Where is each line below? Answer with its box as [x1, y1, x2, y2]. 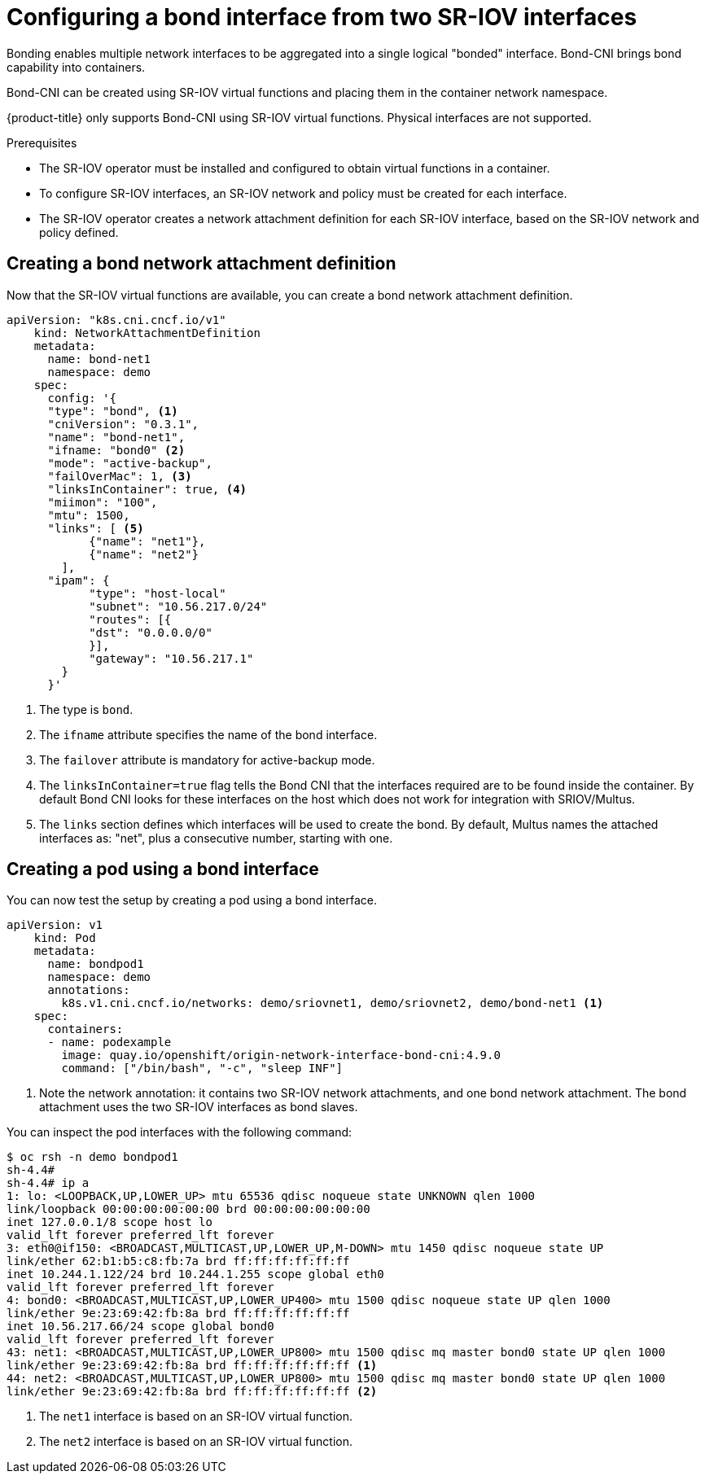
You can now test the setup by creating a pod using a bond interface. [7, 893, 377, 908]
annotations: [47, 983, 130, 997]
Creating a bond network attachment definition [7, 253, 396, 274]
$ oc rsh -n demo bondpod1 [7, 1150, 178, 1164]
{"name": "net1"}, [89, 534, 206, 548]
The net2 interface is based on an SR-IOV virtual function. [39, 1434, 352, 1449]
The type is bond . [39, 702, 134, 716]
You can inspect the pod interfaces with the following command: [7, 1125, 352, 1140]
